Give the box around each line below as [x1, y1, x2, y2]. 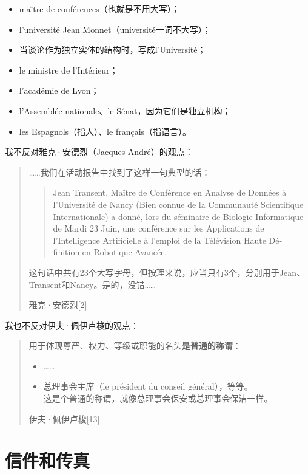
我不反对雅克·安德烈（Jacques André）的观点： [5, 145, 193, 158]
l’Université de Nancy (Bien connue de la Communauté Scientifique [53, 197, 304, 210]
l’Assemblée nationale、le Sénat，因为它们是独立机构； [19, 104, 231, 117]
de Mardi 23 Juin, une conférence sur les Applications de [53, 222, 264, 235]
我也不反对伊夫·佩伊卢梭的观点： [5, 318, 139, 331]
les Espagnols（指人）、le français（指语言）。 [19, 125, 192, 137]
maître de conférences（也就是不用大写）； [19, 2, 180, 15]
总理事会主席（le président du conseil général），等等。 [43, 380, 253, 393]
